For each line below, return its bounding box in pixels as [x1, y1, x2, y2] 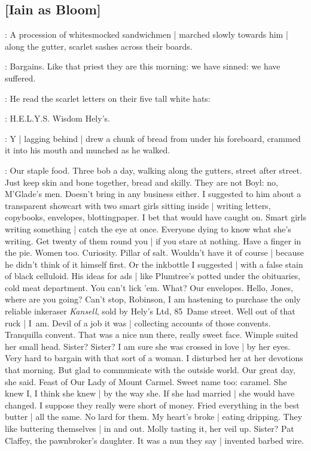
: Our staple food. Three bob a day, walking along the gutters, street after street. [5, 164, 302, 176]
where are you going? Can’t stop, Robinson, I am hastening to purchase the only [5, 293, 301, 305]
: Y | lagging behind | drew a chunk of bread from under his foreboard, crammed [5, 132, 301, 144]
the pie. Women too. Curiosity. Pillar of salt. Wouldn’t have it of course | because [5, 246, 304, 259]
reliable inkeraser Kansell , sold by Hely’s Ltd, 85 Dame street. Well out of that [5, 305, 295, 317]
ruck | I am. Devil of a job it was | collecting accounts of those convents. [5, 316, 271, 329]
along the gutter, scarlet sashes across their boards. [5, 40, 193, 52]
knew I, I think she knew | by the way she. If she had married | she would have [5, 387, 295, 399]
